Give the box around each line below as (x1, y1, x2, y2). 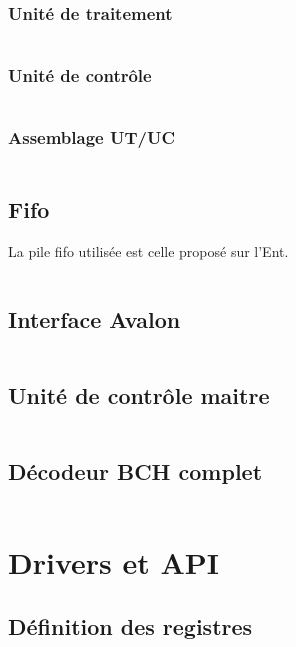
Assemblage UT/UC (8, 125, 175, 150)
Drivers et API (8, 542, 220, 583)
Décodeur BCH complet (8, 456, 263, 487)
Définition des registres (8, 610, 253, 641)
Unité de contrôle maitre (8, 380, 270, 411)
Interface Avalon (8, 303, 181, 334)
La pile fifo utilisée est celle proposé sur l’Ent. (8, 240, 289, 261)
